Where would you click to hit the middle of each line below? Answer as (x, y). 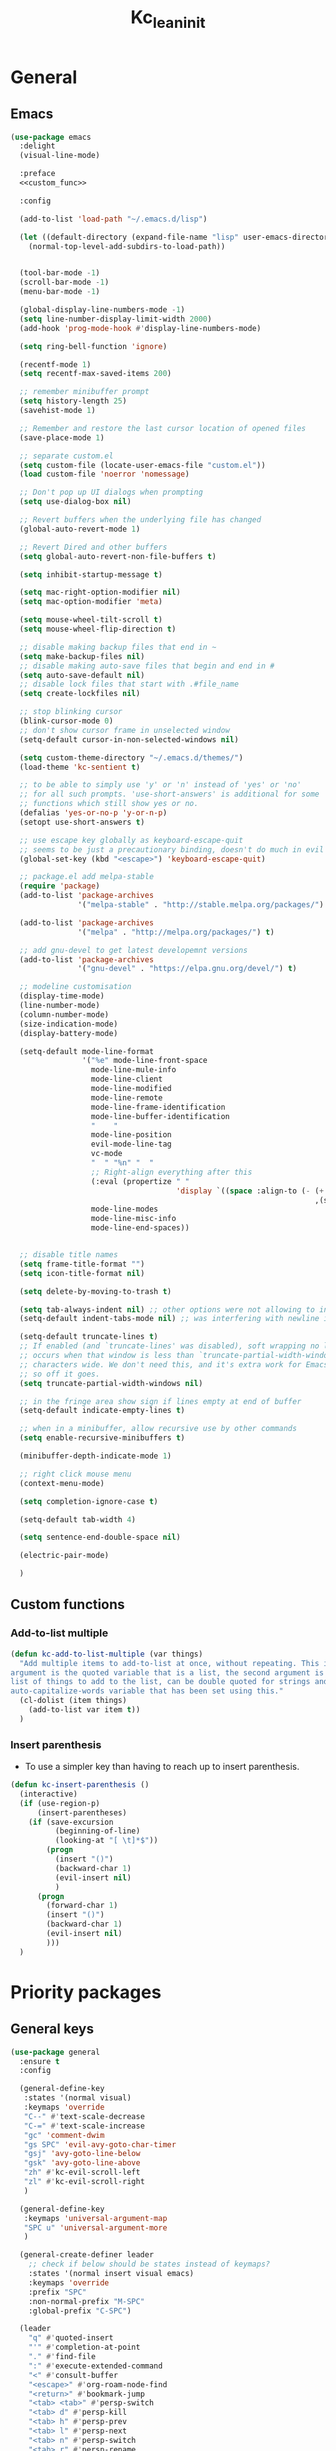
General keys (52, 2029)
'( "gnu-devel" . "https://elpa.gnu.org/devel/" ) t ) (187, 969)
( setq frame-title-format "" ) (82, 1264)
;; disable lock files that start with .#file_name (129, 684)
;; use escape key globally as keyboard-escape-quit (131, 840)
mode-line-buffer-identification (160, 1116)
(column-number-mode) (64, 1014)
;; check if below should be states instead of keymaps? (149, 2264)
